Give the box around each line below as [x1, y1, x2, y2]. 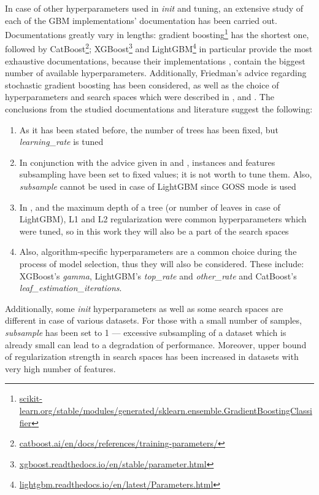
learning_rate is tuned [19, 135, 104, 148]
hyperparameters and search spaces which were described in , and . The [5, 90, 274, 103]
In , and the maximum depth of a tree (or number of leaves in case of [19, 200, 280, 213]
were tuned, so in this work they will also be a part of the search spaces [19, 224, 289, 237]
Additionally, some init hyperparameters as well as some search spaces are [5, 302, 283, 314]
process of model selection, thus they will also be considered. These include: [19, 257, 304, 270]
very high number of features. [5, 362, 116, 375]
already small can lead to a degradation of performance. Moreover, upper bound [5, 338, 307, 351]
